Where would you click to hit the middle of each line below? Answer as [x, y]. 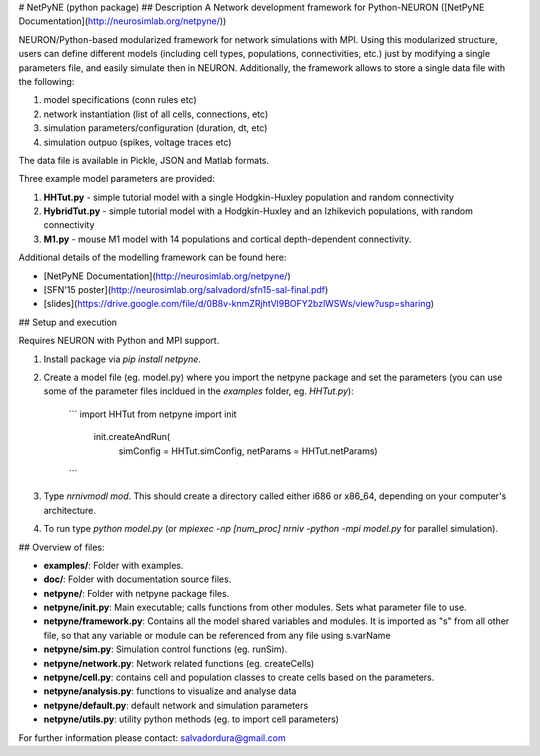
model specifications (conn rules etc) [120, 100]
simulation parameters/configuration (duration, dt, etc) [155, 128]
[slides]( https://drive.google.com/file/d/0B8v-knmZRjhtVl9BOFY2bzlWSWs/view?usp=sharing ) [239, 304]
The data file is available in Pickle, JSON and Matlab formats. [144, 160]
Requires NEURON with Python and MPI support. [119, 341]
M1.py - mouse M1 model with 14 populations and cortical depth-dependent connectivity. [227, 239]
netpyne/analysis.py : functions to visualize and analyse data [170, 691]
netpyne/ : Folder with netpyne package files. [136, 593]
